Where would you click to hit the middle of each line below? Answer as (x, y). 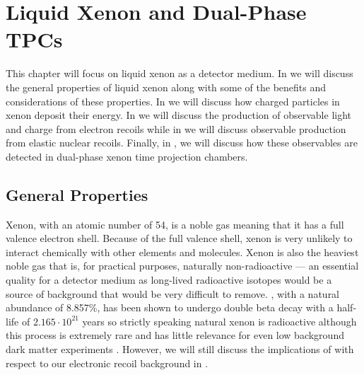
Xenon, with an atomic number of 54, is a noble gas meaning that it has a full (175, 224)
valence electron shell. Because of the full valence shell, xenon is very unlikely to (179, 238)
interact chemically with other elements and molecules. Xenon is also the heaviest (182, 252)
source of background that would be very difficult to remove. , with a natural (173, 293)
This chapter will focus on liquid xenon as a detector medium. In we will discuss (180, 73)
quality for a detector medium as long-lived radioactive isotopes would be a (169, 280)
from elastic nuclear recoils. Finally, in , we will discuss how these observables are (182, 143)
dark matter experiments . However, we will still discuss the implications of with (180, 349)
